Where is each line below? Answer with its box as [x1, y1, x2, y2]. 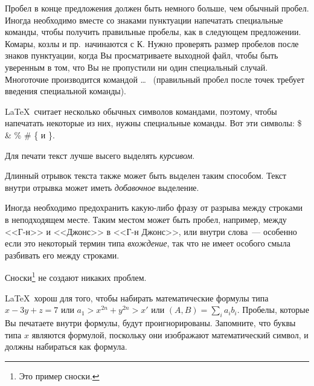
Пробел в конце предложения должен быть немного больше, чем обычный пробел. [5, 2, 309, 14]
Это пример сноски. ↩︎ [19, 369, 100, 382]
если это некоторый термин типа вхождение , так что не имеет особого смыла [5, 237, 290, 249]
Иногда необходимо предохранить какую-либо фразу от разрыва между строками [5, 201, 303, 214]
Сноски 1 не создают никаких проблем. [5, 269, 147, 283]
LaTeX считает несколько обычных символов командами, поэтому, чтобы [5, 105, 277, 117]
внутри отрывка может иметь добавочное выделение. [5, 181, 199, 193]
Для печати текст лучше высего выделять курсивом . [5, 149, 195, 161]
